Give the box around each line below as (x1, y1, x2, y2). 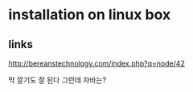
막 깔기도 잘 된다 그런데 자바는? (8, 75, 107, 85)
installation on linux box (8, 6, 171, 24)
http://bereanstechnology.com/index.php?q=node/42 (8, 58, 185, 68)
